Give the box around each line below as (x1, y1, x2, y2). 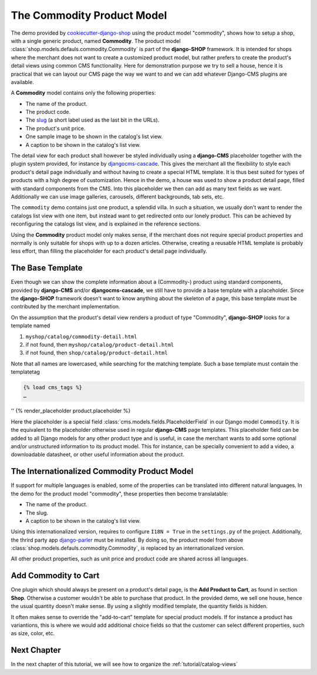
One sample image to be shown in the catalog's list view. (25, 133, 163, 140)
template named (11, 322, 50, 329)
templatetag (11, 368, 41, 375)
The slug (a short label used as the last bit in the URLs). (25, 116, 160, 123)
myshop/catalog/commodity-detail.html (25, 333, 137, 340)
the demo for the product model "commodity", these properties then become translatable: (11, 490, 228, 497)
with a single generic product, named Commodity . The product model (11, 37, 181, 44)
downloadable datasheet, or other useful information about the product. (11, 451, 185, 458)
